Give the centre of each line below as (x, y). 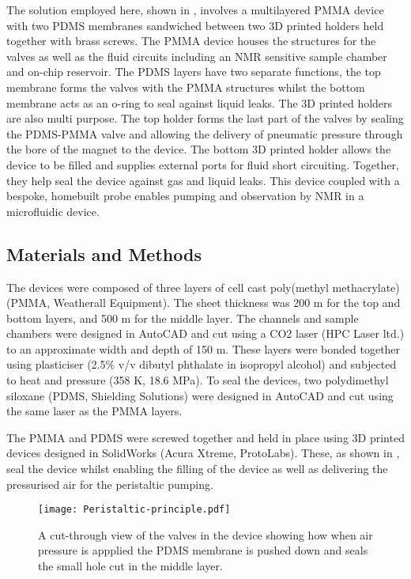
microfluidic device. (53, 211)
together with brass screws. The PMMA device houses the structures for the (191, 41)
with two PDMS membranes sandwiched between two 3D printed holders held (195, 25)
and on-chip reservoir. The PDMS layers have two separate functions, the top (194, 72)
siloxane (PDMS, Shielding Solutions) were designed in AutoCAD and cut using (200, 395)
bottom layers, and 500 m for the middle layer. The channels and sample (183, 318)
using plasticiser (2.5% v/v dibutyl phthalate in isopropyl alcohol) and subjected (202, 364)
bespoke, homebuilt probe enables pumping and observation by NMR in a (185, 196)
